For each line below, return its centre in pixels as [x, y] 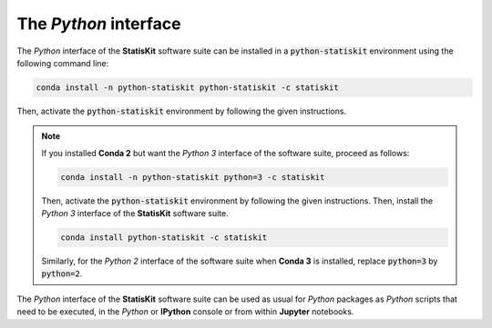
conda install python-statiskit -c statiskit [164, 238]
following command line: [63, 63]
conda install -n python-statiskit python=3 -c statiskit [193, 177]
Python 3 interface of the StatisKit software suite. [135, 214]
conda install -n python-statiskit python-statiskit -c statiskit [187, 87]
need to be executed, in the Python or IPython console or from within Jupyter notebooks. [185, 312]
